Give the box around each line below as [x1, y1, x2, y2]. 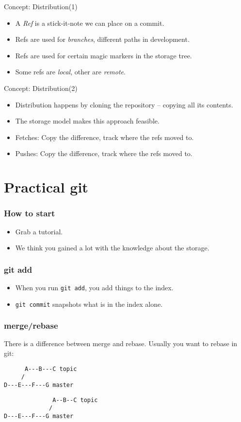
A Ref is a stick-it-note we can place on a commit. [15, 18, 164, 28]
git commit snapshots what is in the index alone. [15, 299, 163, 309]
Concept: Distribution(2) [4, 83, 78, 93]
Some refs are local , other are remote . [15, 67, 126, 77]
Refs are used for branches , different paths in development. [15, 34, 190, 44]
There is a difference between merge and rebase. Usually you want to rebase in [4, 338, 238, 349]
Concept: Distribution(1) [4, 1, 78, 11]
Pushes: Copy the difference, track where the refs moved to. [15, 148, 193, 158]
